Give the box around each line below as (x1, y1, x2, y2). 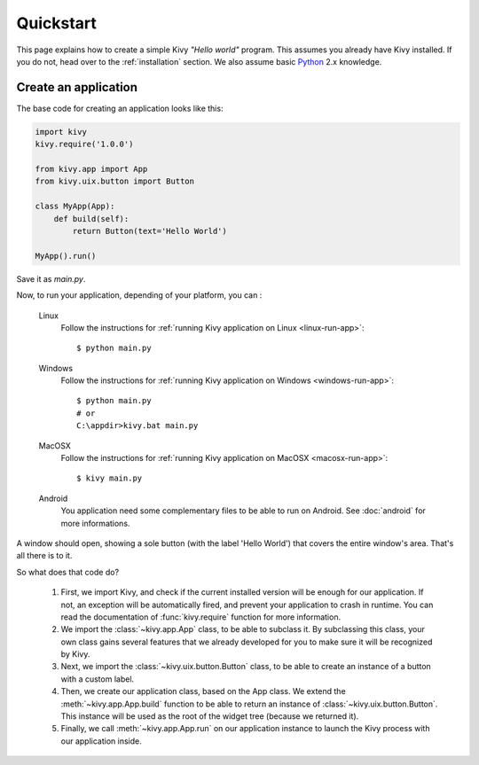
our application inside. (60, 736, 142, 746)
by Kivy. (60, 649, 90, 660)
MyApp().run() (35, 251, 97, 261)
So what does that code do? (16, 566, 120, 577)
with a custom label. (60, 674, 135, 684)
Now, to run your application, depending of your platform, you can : (16, 290, 263, 301)
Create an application (16, 80, 137, 95)
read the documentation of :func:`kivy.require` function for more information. (60, 612, 342, 622)
